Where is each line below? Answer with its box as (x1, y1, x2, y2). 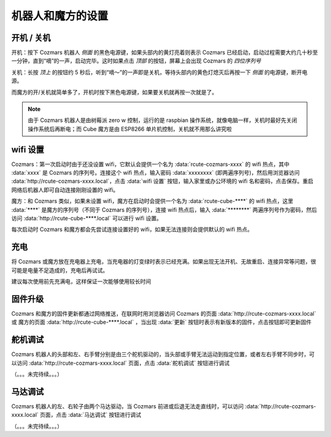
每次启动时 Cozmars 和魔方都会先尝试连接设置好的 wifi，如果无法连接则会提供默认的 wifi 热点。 (11, 226, 253, 233)
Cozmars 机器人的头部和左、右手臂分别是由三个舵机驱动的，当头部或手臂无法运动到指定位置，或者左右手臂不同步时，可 (11, 351, 315, 358)
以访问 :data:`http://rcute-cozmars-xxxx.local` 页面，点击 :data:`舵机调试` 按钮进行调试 (11, 359, 230, 367)
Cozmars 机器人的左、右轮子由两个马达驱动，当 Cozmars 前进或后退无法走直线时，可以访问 (11, 403, 244, 410)
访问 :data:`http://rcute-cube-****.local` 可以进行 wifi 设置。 (11, 215, 162, 222)
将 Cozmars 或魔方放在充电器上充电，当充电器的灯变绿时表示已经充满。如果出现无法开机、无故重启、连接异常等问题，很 (11, 258, 316, 265)
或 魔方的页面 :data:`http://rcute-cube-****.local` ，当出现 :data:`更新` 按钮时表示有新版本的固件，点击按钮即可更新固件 (11, 319, 312, 326)
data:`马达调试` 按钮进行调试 (69, 411, 142, 419)
